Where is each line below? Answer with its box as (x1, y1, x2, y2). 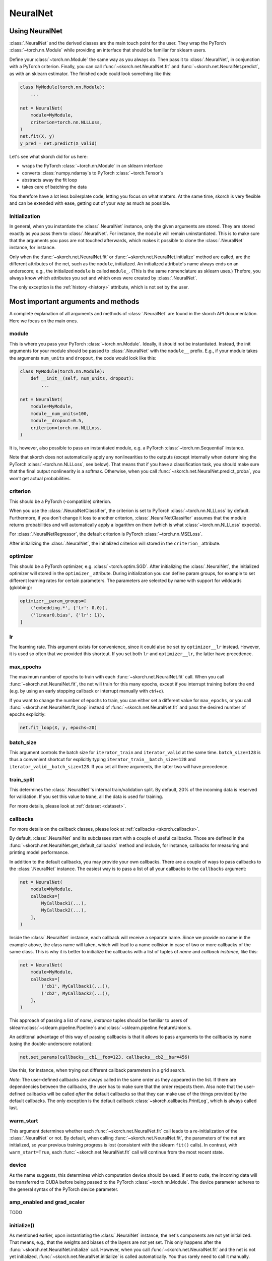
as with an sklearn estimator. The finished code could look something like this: (9, 71, 172, 77)
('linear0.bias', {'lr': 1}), (30, 612, 105, 618)
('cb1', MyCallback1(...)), (41, 984, 111, 989)
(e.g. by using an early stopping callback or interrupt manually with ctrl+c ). (9, 688, 165, 694)
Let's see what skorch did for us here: (9, 153, 88, 159)
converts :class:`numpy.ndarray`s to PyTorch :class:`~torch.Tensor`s (22, 169, 164, 176)
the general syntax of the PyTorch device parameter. (9, 1186, 118, 1192)
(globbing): (9, 585, 32, 590)
